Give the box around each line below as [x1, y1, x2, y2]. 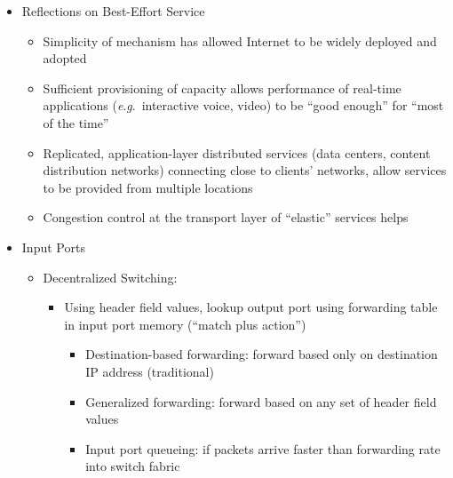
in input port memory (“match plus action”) [64, 315, 306, 333]
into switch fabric [85, 457, 180, 475]
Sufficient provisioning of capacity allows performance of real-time [43, 78, 401, 97]
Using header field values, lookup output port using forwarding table [64, 298, 438, 316]
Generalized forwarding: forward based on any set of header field [85, 392, 437, 410]
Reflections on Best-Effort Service [21, 2, 205, 20]
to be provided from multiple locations [43, 178, 253, 196]
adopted [43, 49, 87, 68]
